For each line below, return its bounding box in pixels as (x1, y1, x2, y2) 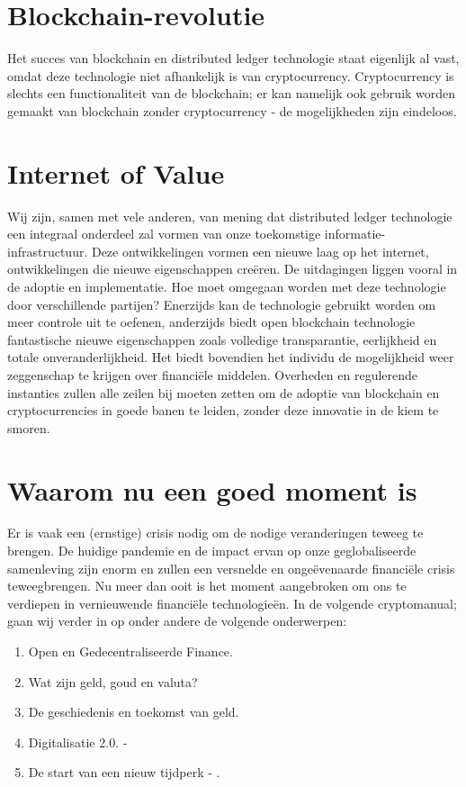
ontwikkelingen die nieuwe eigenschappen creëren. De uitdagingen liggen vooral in (7, 259, 458, 278)
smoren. (7, 418, 50, 437)
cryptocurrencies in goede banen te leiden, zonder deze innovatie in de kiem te (7, 401, 439, 420)
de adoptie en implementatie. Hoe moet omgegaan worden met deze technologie (7, 277, 446, 295)
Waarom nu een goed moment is (7, 471, 417, 508)
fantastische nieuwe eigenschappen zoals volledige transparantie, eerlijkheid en (7, 330, 437, 348)
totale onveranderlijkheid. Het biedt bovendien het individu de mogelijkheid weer (7, 348, 454, 366)
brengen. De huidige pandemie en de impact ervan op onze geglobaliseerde (7, 541, 417, 560)
